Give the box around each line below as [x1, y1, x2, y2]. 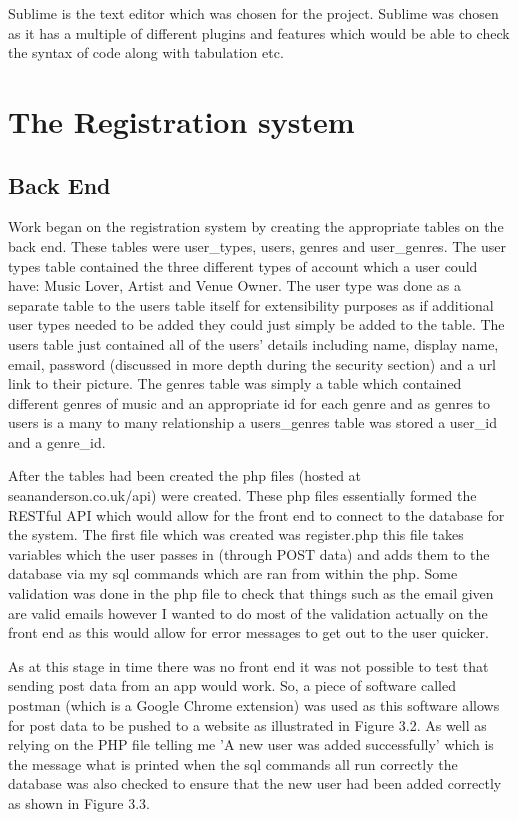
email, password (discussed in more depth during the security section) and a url [8, 353, 497, 374]
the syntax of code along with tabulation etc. [8, 42, 284, 63]
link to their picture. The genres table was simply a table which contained [8, 373, 462, 394]
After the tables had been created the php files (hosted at [8, 465, 362, 486]
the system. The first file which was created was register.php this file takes [8, 524, 464, 545]
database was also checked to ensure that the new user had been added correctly [8, 773, 502, 794]
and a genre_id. [8, 431, 106, 452]
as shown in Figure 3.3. [8, 792, 150, 813]
